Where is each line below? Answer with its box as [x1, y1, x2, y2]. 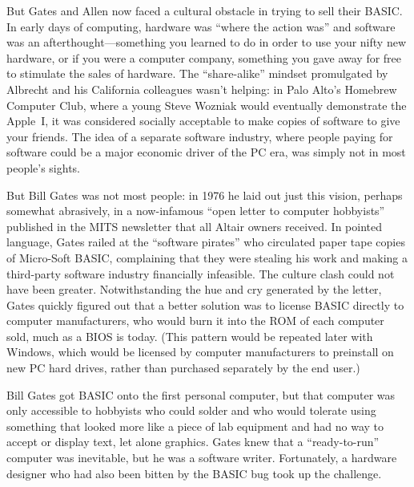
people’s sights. [6, 159, 81, 176]
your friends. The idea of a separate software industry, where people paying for [6, 128, 393, 144]
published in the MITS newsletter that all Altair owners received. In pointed [6, 217, 383, 234]
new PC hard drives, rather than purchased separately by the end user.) [6, 359, 360, 376]
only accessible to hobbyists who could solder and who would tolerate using [6, 402, 376, 419]
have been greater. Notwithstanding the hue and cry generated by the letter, [6, 281, 382, 298]
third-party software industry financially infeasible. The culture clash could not [6, 265, 395, 282]
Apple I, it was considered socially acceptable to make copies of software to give [6, 112, 400, 129]
